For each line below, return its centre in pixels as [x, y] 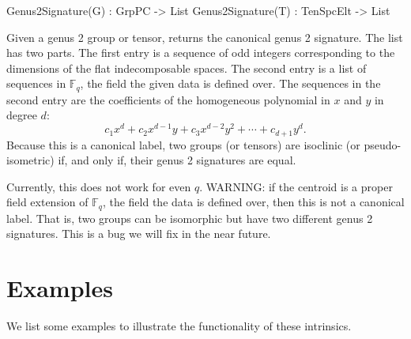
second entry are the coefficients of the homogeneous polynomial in [168, 99]
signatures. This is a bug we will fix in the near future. [139, 234]
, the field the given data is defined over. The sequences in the [230, 83]
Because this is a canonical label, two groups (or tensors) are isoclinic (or [183, 144]
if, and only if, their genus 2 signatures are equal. [177, 160]
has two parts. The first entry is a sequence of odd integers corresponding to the [201, 53]
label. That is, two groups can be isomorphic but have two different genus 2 [190, 218]
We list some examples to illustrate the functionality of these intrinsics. [179, 326]
